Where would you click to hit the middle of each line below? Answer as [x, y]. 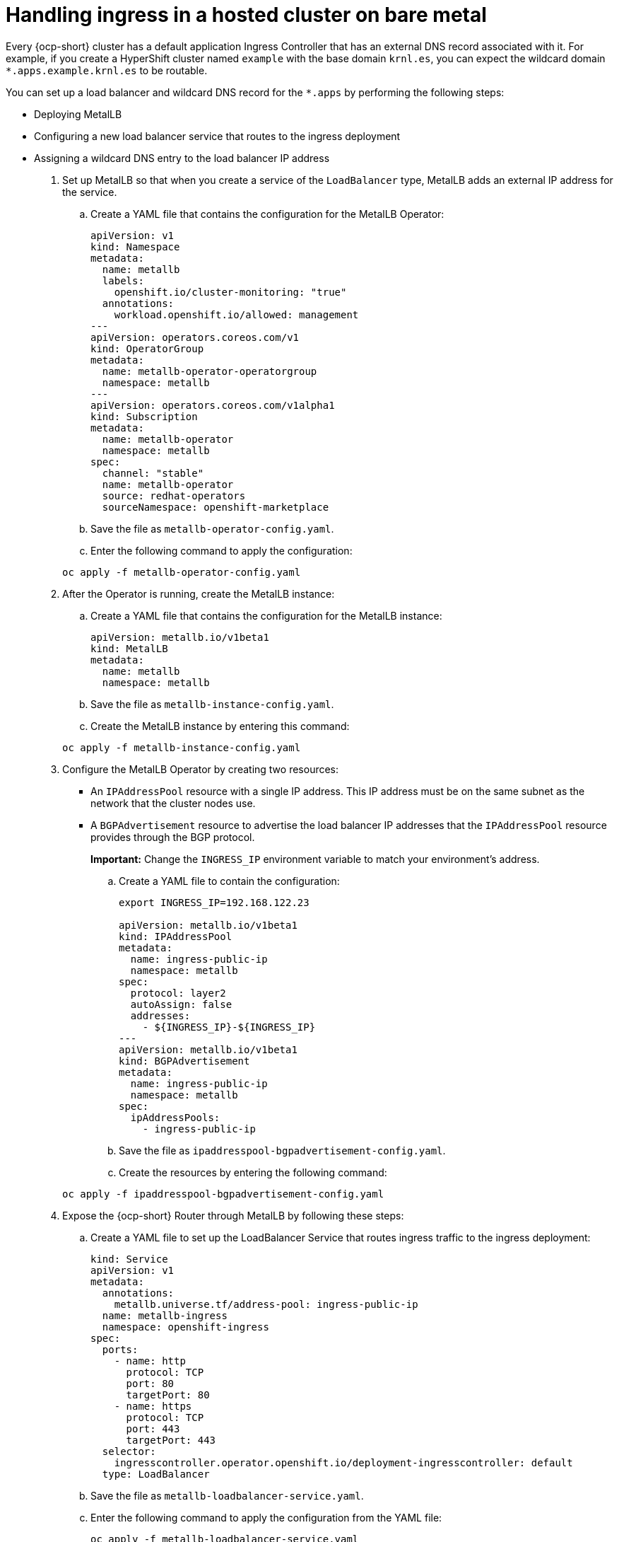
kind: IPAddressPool [176, 936]
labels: [123, 280]
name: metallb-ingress [165, 1315]
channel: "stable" [153, 473]
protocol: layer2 [178, 993]
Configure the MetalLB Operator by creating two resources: [201, 769]
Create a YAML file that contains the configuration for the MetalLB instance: [266, 615]
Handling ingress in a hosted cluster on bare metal [246, 15]
